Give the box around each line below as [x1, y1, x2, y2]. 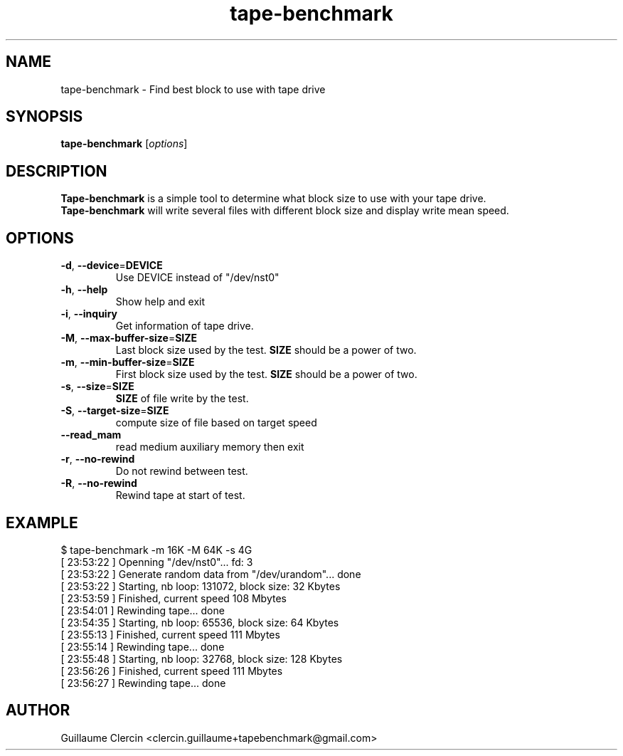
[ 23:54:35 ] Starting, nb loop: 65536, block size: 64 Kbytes [60, 616, 339, 629]
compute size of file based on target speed [115, 416, 317, 429]
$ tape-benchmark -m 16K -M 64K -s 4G [60, 543, 252, 556]
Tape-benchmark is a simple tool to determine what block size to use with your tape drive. [60, 192, 486, 205]
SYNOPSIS [6, 107, 83, 126]
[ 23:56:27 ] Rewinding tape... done [60, 676, 226, 689]
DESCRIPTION [6, 162, 107, 180]
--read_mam [60, 429, 122, 441]
